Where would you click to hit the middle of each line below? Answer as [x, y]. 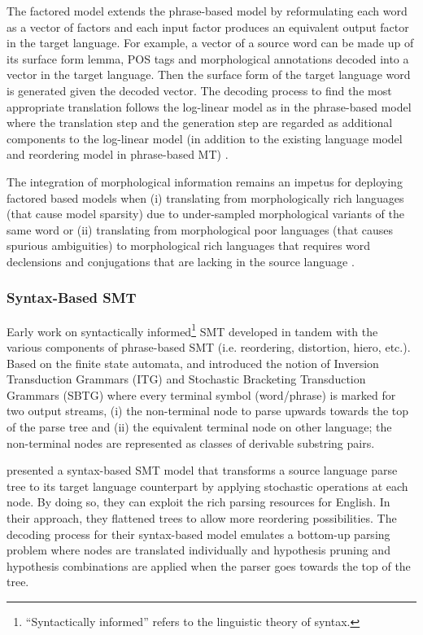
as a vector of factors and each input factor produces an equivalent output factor [208, 26]
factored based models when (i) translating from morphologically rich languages [205, 197]
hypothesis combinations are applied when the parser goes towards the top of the [209, 565]
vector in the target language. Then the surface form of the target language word [209, 74]
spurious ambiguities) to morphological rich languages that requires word [189, 245]
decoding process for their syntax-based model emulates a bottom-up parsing [198, 534]
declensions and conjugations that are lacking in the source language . [181, 261]
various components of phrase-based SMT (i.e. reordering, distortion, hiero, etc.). [209, 346]
